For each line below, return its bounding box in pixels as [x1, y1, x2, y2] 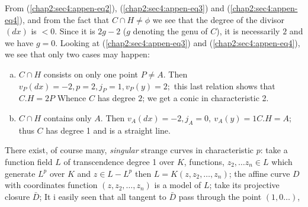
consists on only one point [43, 67, 138, 80]
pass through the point [178, 190, 262, 202]
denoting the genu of [133, 25, 208, 37]
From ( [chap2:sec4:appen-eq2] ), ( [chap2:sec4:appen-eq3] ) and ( [5, 2, 230, 14]
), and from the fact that [19, 13, 110, 25]
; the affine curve [229, 167, 290, 179]
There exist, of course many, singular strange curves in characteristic [5, 144, 254, 156]
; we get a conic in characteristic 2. [142, 92, 269, 104]
